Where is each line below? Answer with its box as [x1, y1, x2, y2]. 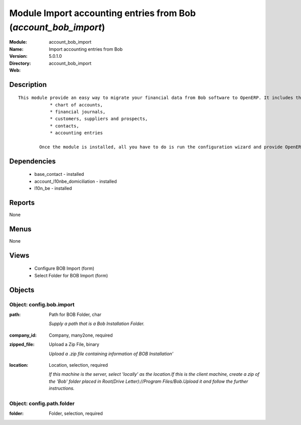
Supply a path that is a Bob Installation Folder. [49, 321, 145, 327]
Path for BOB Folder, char [49, 311, 101, 317]
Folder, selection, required [49, 410, 103, 416]
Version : [9, 53, 28, 59]
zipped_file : [9, 342, 35, 348]
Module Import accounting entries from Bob [9, 8, 196, 19]
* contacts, [50, 123, 79, 129]
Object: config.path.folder [9, 400, 75, 407]
